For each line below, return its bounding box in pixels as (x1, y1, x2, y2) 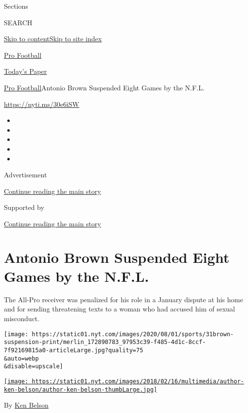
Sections (4, 1, 28, 11)
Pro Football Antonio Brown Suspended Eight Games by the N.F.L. (4, 82, 205, 92)
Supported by (4, 202, 44, 212)
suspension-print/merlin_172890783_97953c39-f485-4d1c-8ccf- (4, 339, 206, 346)
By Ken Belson (4, 400, 49, 410)
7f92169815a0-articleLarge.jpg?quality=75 (4, 346, 143, 354)
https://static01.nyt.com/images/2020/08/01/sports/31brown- (32, 330, 234, 338)
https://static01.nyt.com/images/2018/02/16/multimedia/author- (32, 378, 244, 385)
